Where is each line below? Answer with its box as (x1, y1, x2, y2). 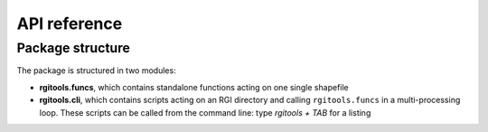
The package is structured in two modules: (16, 65, 176, 76)
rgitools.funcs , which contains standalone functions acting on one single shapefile (39, 81, 350, 92)
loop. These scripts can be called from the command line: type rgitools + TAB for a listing (39, 107, 371, 118)
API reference (16, 14, 123, 33)
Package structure (16, 40, 131, 56)
